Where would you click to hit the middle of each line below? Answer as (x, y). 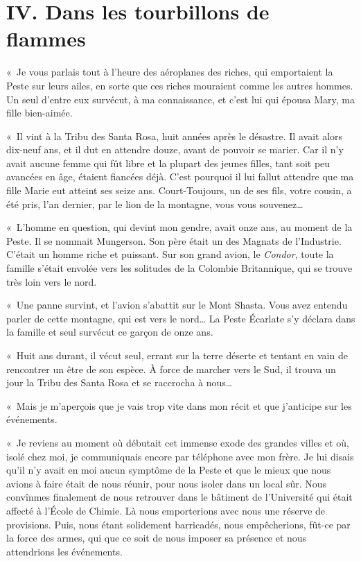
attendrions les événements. (64, 551)
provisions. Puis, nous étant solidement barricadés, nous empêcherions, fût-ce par (178, 524)
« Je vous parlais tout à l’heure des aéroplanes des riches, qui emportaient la (170, 72)
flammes (46, 38)
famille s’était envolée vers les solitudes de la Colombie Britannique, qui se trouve (179, 268)
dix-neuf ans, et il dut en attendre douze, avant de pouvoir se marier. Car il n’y (175, 149)
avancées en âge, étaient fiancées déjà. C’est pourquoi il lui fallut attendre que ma (180, 176)
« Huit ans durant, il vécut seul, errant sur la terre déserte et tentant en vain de (177, 355)
